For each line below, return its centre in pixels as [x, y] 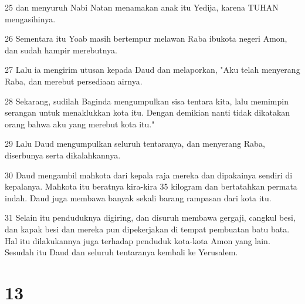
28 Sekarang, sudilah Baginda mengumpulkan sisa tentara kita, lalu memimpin [147, 101]
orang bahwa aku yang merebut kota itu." [80, 124]
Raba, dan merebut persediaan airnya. [74, 81]
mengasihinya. [30, 18]
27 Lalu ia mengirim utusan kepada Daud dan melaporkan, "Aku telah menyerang [152, 70]
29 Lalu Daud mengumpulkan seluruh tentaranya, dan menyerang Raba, [135, 143]
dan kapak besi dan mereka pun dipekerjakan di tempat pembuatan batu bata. [147, 229]
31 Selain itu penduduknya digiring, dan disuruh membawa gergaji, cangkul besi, [150, 217]
